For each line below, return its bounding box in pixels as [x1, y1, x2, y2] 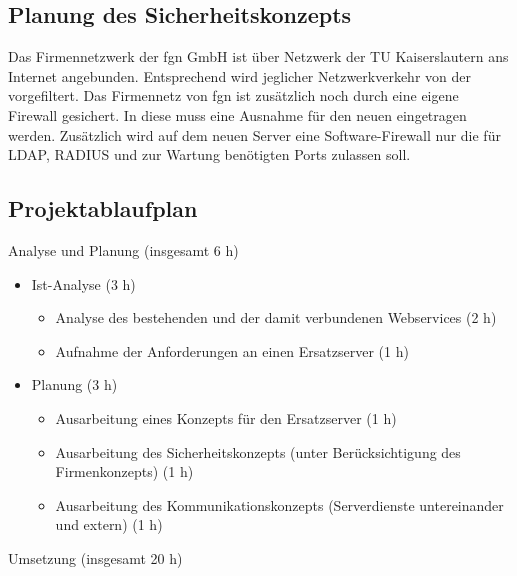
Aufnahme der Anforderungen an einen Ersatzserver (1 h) [55, 340, 409, 361]
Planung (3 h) [31, 374, 118, 395]
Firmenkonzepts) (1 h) [55, 461, 194, 482]
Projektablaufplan [8, 193, 198, 224]
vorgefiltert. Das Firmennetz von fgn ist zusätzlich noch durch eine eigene [8, 85, 459, 106]
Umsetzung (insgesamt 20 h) [8, 547, 183, 568]
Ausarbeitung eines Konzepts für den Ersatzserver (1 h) [55, 407, 397, 428]
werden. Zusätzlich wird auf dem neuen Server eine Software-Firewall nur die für [8, 124, 501, 145]
